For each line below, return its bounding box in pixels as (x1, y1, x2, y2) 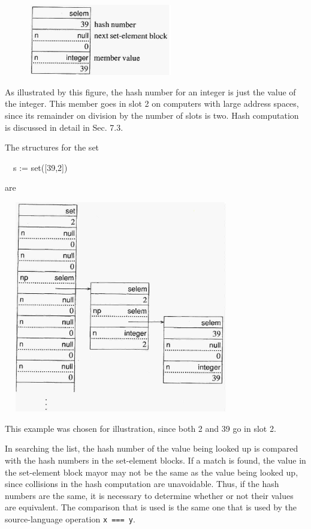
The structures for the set (5, 141, 99, 154)
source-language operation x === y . (5, 512, 135, 525)
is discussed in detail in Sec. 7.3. (5, 121, 123, 133)
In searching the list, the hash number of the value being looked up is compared (5, 442, 298, 455)
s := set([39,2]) (13, 161, 68, 173)
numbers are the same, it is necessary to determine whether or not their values (5, 489, 294, 501)
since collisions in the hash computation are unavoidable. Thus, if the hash (5, 477, 279, 490)
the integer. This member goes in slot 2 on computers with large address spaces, (5, 97, 299, 110)
